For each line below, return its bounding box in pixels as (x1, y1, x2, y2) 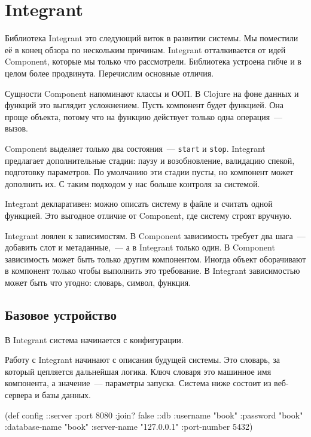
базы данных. (42, 389, 91, 401)
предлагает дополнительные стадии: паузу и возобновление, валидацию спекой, (5, 154, 295, 166)
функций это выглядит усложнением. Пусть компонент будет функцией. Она (5, 99, 284, 111)
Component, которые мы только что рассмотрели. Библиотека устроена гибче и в (5, 55, 301, 68)
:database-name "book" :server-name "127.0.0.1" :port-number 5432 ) (5, 420, 253, 433)
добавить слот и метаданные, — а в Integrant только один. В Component (5, 241, 275, 253)
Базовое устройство (5, 305, 117, 323)
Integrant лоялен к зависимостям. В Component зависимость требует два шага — (5, 229, 306, 242)
